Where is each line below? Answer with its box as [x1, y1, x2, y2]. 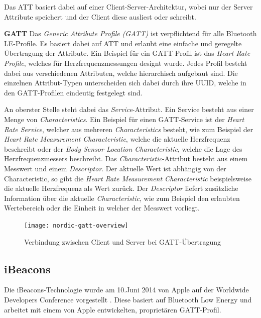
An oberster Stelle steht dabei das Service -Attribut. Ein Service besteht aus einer [4, 104, 254, 115]
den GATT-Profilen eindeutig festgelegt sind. [4, 87, 143, 97]
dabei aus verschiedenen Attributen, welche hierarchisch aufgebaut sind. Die [4, 67, 238, 78]
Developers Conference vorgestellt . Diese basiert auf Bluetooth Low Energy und [4, 294, 252, 304]
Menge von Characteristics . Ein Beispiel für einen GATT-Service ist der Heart [4, 114, 244, 124]
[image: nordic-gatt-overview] [24, 222, 128, 229]
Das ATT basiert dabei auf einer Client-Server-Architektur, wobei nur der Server [4, 2, 253, 12]
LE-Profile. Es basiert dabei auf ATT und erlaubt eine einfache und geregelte [4, 38, 242, 48]
